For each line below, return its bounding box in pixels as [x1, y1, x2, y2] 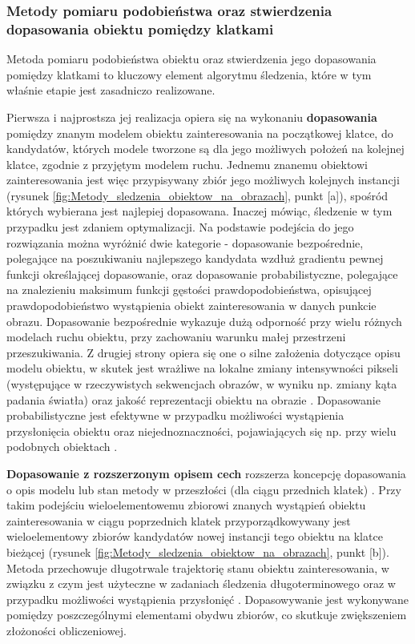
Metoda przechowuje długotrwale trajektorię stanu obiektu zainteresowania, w [6, 559, 389, 576]
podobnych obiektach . [6, 438, 118, 455]
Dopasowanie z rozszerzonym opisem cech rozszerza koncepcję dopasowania [6, 465, 406, 481]
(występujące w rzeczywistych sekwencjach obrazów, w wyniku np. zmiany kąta [6, 376, 397, 392]
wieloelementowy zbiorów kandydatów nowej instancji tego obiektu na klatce [6, 528, 383, 545]
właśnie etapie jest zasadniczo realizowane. [6, 82, 216, 99]
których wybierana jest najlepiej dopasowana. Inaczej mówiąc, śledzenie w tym [6, 203, 393, 219]
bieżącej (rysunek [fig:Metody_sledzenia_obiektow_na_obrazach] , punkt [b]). [6, 543, 389, 560]
